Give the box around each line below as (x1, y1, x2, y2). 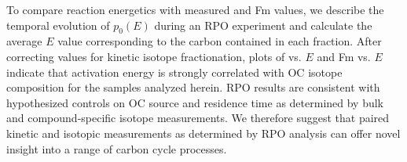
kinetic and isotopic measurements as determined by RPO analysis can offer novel (6, 124, 401, 141)
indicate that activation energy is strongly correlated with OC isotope (6, 63, 343, 80)
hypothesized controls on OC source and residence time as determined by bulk (6, 94, 384, 110)
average (6, 33, 42, 49)
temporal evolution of (6, 16, 110, 33)
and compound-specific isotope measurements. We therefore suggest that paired (6, 110, 390, 126)
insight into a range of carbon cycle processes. (6, 140, 227, 157)
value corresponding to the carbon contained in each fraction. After (57, 33, 382, 49)
